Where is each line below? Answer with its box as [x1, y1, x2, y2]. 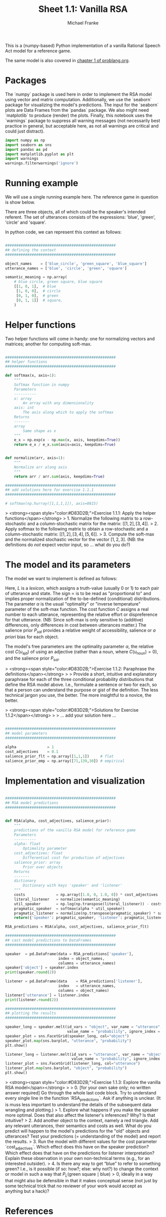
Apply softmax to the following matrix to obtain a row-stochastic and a [5, 526, 148, 532]
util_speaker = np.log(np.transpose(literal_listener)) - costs [14, 901, 163, 906]
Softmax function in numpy [14, 382, 70, 387]
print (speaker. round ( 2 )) [5, 970, 56, 975]
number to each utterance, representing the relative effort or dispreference [5, 611, 158, 617]
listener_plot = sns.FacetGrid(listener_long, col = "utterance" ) [5, 1061, 140, 1066]
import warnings [5, 156, 39, 161]
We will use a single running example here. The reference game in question [5, 194, 159, 200]
